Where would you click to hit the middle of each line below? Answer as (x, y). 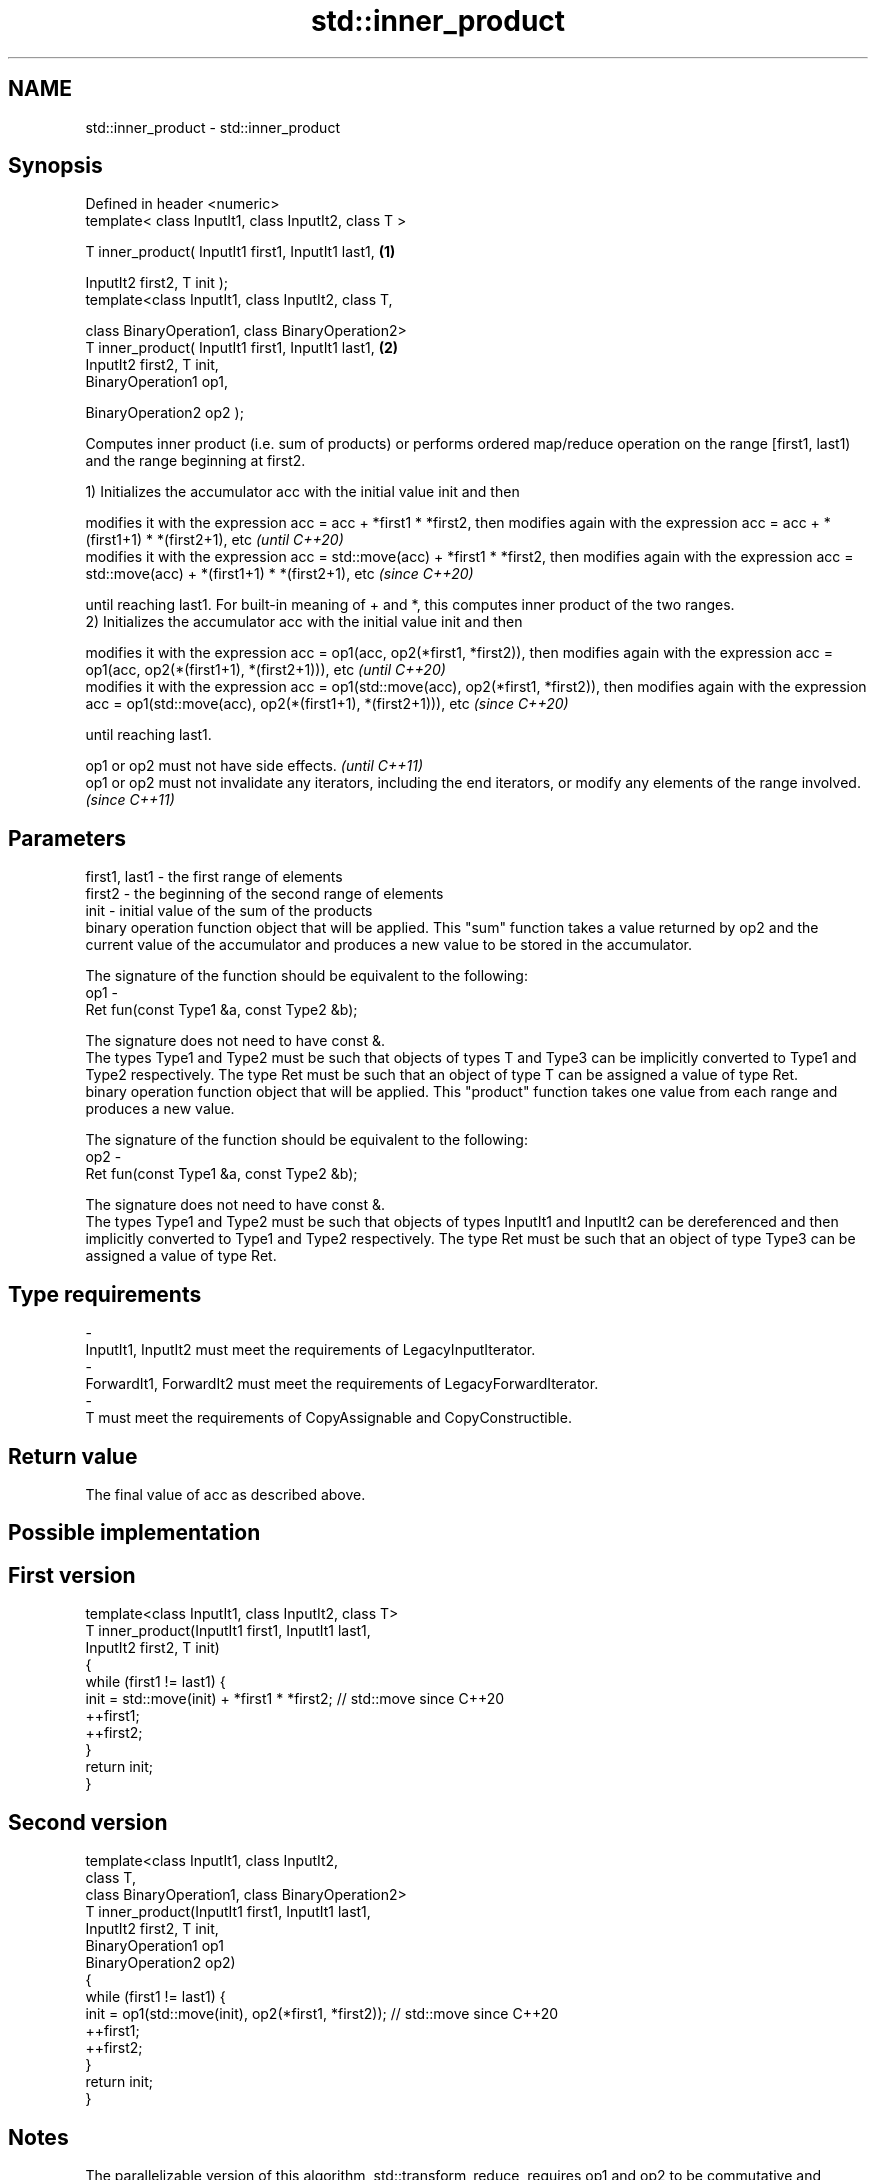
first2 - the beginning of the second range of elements (264, 894)
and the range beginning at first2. (195, 461)
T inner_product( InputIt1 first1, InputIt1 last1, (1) (240, 252)
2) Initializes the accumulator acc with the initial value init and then (304, 622)
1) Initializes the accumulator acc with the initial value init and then (302, 492)
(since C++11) (130, 800)
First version (72, 1575)
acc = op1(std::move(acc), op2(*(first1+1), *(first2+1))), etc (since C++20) (327, 704)
